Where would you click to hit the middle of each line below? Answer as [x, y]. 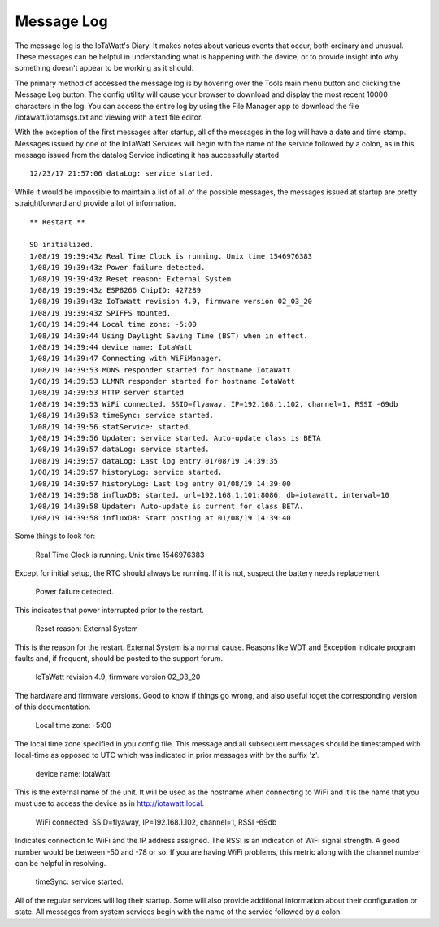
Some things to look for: [55, 536]
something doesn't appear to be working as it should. [104, 68]
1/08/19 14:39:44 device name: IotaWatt [111, 347]
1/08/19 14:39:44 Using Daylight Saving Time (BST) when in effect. [169, 336]
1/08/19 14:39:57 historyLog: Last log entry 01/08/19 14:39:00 [161, 483]
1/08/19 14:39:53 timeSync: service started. [122, 416]
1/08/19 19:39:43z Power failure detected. [117, 268]
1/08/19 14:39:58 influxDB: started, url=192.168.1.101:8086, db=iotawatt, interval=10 [210, 495]
